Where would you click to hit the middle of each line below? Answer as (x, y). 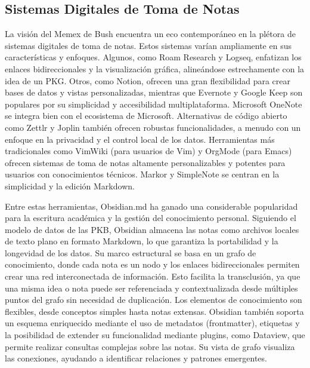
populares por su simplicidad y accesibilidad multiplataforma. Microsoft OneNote (154, 104)
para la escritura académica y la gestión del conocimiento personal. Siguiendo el (151, 218)
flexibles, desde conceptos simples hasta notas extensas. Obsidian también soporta (154, 311)
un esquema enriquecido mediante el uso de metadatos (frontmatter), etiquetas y (152, 323)
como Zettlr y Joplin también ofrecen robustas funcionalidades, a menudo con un (153, 127)
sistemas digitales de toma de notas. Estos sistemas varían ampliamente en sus (148, 45)
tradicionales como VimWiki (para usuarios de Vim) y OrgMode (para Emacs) (148, 151)
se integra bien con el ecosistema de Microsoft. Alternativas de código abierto (146, 116)
